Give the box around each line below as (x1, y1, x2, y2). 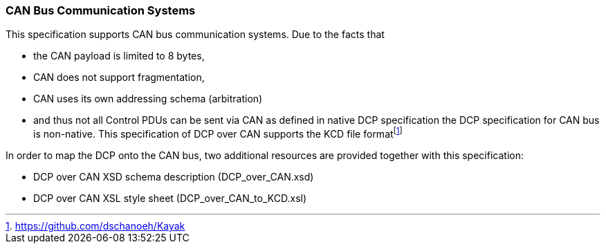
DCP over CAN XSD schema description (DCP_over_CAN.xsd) (33, 171, 314, 183)
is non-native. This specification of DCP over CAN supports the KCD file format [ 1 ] (33, 126, 403, 140)
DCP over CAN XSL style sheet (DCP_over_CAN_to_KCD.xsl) (33, 192, 307, 205)
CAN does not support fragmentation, (33, 71, 205, 84)
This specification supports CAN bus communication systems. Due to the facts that (6, 28, 385, 41)
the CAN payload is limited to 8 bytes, (33, 50, 205, 62)
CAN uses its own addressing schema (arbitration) (33, 93, 263, 105)
